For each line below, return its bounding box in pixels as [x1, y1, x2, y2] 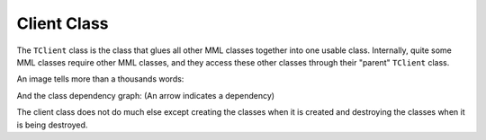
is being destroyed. [16, 119, 88, 130]
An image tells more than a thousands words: [16, 74, 184, 84]
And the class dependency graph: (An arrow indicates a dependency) [16, 90, 274, 101]
